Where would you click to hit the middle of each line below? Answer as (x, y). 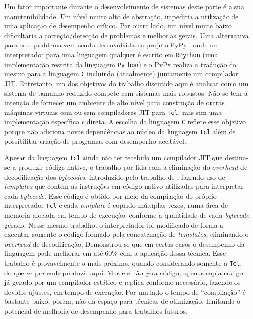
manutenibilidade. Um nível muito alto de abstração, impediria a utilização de (122, 16)
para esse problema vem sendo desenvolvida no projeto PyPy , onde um (112, 45)
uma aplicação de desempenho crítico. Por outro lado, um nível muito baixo (118, 26)
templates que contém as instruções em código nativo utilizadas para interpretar (124, 186)
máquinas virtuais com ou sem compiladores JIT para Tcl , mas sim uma (113, 112)
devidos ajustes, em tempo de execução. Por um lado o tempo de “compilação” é (125, 291)
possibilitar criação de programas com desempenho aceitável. (95, 141)
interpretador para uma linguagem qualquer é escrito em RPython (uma (111, 54)
